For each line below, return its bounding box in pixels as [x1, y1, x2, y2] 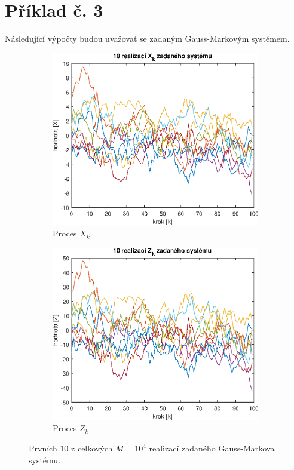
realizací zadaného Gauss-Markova [149, 442, 275, 454]
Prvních [29, 442, 57, 454]
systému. [29, 453, 61, 466]
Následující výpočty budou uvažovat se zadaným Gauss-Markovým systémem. [5, 32, 290, 45]
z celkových [71, 442, 113, 454]
